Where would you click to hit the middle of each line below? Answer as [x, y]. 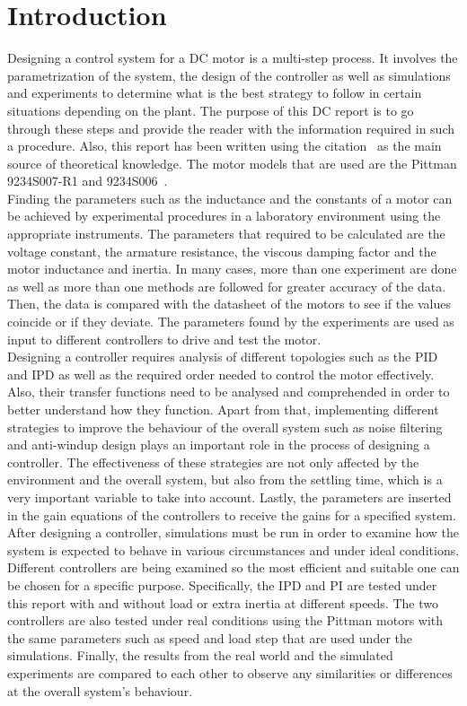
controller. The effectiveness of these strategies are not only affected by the [213, 462]
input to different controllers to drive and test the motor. [164, 339]
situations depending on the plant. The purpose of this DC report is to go [211, 110]
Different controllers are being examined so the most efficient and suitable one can [233, 567]
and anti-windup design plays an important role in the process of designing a [219, 445]
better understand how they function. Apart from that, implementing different [223, 409]
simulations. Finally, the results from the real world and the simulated [200, 655]
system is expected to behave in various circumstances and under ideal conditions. [233, 549]
